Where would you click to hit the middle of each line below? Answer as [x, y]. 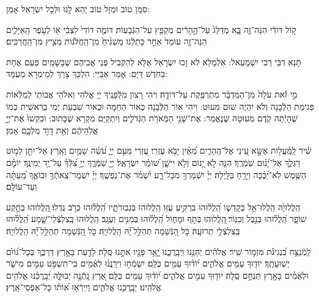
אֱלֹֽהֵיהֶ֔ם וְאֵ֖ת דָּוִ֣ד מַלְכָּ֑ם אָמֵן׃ [52, 130]
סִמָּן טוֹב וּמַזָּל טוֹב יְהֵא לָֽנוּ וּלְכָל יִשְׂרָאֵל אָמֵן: [78, 9]
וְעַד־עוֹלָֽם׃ [22, 186]
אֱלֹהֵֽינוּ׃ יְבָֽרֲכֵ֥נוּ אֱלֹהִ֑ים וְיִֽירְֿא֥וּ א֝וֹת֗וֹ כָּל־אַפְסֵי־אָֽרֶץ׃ [84, 287]
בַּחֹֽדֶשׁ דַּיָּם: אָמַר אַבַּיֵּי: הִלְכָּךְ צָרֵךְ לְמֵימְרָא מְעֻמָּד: [87, 73]
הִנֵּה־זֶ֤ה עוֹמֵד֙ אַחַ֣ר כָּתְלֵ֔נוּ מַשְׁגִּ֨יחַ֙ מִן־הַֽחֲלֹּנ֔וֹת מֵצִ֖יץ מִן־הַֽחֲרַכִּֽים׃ [107, 41]
